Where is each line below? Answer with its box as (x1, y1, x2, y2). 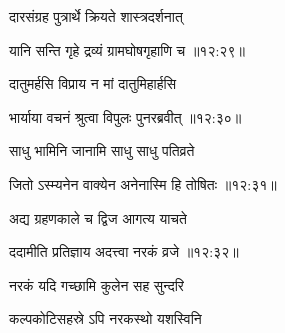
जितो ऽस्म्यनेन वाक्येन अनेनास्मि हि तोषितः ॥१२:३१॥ (9, 173, 277, 194)
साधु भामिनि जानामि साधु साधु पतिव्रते (9, 140, 195, 161)
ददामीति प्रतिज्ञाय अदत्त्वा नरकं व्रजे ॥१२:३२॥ (9, 241, 239, 262)
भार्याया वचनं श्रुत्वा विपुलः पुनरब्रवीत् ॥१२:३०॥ (9, 106, 242, 127)
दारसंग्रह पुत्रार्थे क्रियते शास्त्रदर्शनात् (9, 6, 183, 26)
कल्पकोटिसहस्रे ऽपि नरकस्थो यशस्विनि (9, 308, 202, 329)
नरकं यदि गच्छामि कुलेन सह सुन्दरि (9, 274, 184, 295)
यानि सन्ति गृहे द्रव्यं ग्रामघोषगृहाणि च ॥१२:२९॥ (9, 39, 245, 60)
